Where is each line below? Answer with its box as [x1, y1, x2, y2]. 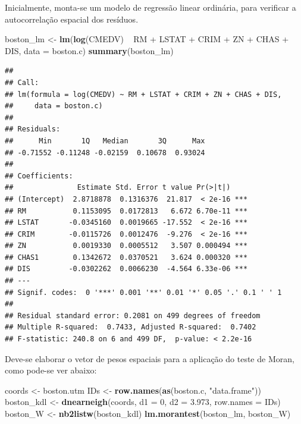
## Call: [5, 78, 39, 87]
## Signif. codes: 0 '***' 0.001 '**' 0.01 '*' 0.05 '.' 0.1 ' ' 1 [5, 288, 282, 297]
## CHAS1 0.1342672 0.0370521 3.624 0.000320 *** [5, 253, 248, 262]
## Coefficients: [5, 171, 73, 180]
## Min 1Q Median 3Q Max [5, 136, 205, 145]
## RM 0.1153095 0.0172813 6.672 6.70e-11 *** [5, 206, 248, 215]
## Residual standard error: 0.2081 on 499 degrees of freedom [5, 311, 261, 320]
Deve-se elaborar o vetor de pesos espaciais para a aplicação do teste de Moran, [5, 352, 294, 365]
